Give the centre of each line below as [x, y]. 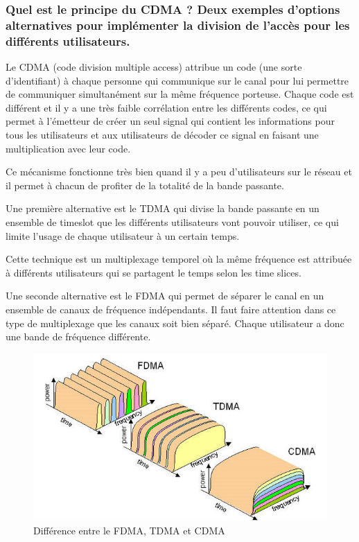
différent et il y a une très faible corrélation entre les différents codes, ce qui [166, 107]
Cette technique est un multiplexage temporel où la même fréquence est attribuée [179, 259]
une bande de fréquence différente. [78, 336]
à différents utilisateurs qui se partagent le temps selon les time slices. [154, 272]
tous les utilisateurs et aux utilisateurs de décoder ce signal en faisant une [162, 135]
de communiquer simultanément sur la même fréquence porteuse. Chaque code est [180, 94]
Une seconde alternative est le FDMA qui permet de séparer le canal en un [165, 296]
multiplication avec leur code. [68, 148]
